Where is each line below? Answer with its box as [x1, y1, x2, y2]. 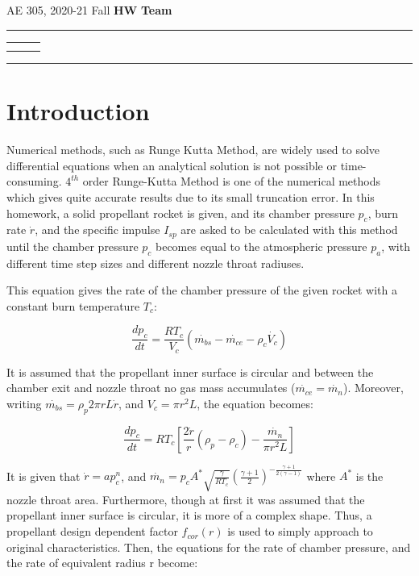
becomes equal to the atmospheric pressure [156, 237, 367, 254]
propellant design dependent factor [6, 523, 178, 540]
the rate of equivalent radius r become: [6, 554, 198, 571]
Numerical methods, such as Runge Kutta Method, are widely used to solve [6, 141, 380, 158]
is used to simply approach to [227, 523, 373, 540]
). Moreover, [343, 379, 404, 396]
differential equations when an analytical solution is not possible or [6, 157, 337, 173]
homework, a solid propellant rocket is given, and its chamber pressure [6, 204, 355, 221]
